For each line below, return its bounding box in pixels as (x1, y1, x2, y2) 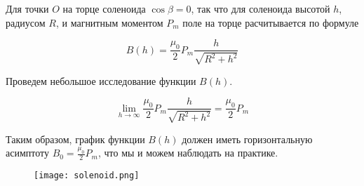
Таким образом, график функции (6, 131, 145, 146)
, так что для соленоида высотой (191, 1, 330, 15)
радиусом (6, 15, 46, 29)
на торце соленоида (62, 1, 146, 15)
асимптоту (6, 145, 49, 160)
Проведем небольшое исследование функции (6, 73, 196, 88)
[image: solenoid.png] (34, 171, 140, 181)
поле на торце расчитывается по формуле (182, 15, 359, 29)
